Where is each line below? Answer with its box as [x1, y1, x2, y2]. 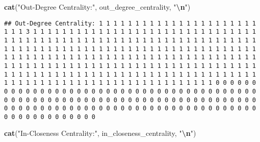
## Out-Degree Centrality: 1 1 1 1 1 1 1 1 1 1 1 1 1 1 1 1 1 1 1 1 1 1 [4, 19, 256, 27]
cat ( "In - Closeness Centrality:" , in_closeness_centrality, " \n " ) [4, 128, 196, 138]
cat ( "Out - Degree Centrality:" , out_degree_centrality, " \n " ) [4, 2, 191, 12]
